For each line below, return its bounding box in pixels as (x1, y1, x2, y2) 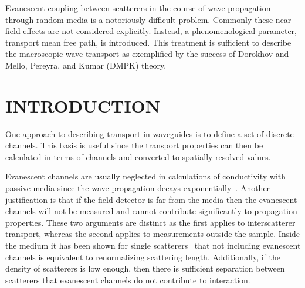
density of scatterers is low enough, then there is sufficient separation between (5, 262, 285, 275)
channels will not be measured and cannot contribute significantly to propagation (5, 205, 297, 217)
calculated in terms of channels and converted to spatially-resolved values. (5, 150, 271, 162)
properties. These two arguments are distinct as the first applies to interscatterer (5, 216, 296, 228)
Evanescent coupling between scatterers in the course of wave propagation (5, 2, 271, 13)
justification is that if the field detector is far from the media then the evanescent (5, 193, 297, 205)
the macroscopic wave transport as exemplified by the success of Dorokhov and (5, 48, 289, 60)
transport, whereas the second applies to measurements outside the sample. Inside (5, 228, 300, 240)
